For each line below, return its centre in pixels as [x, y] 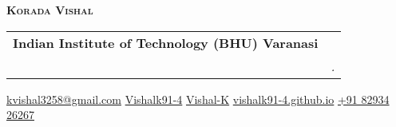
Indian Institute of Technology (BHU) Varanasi [166, 42]
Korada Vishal [50, 10]
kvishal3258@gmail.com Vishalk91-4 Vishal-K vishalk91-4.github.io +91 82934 [198, 99]
